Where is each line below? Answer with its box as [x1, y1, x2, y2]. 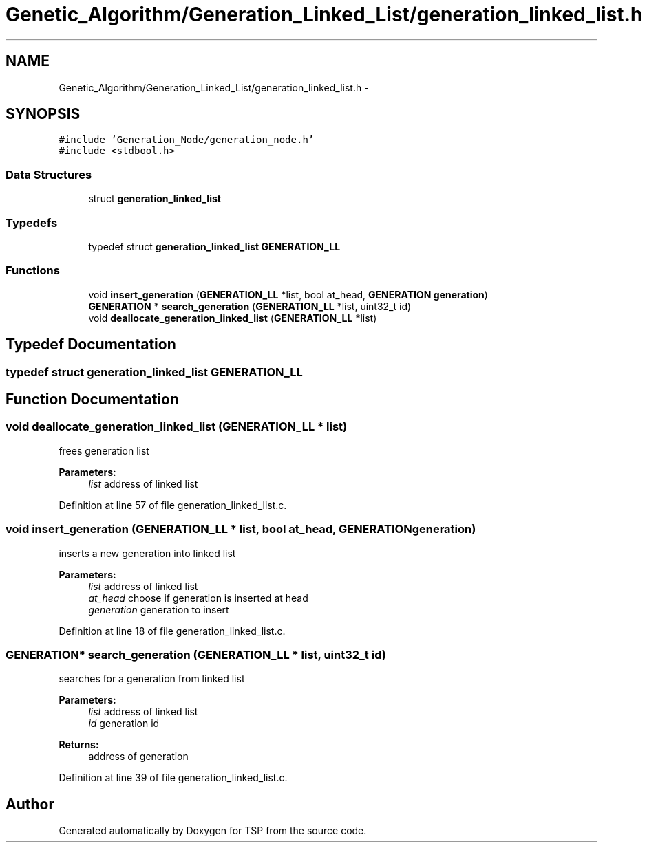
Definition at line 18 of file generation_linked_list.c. [59, 624, 286, 637]
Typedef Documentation [6, 336, 176, 354]
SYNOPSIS [6, 105, 81, 123]
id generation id [88, 717, 160, 730]
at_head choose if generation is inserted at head [88, 591, 308, 604]
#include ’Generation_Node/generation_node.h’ [59, 134, 315, 146]
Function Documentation [6, 390, 179, 408]
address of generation [88, 750, 189, 763]
